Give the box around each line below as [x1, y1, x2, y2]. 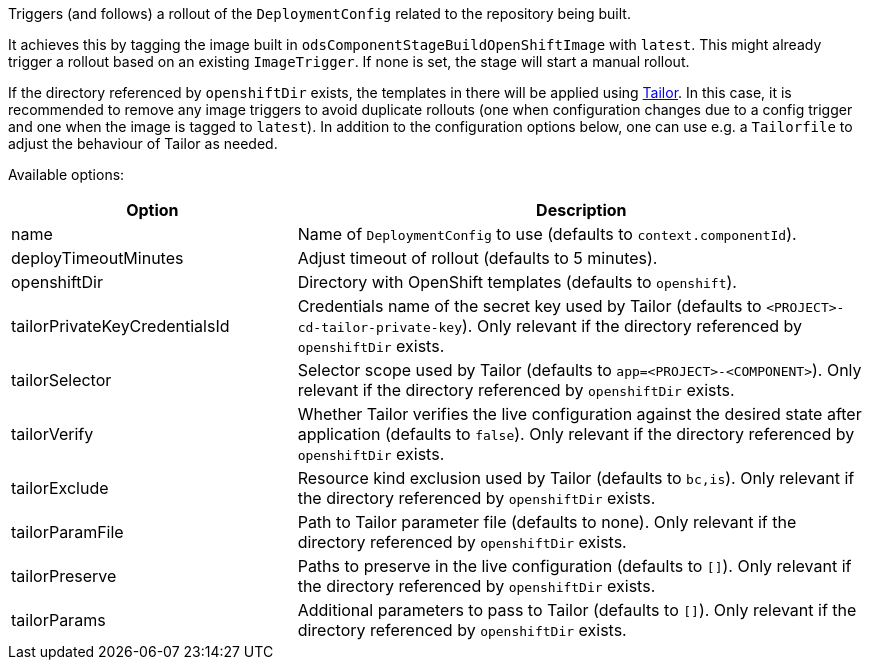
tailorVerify [11, 424, 94, 444]
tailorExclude [11, 478, 109, 498]
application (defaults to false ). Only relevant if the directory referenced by [297, 424, 855, 444]
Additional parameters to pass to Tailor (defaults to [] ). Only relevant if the [297, 600, 857, 620]
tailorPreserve [11, 566, 117, 586]
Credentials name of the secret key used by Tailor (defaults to [297, 296, 762, 316]
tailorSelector [11, 370, 112, 390]
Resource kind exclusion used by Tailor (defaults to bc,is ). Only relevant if [297, 468, 855, 488]
